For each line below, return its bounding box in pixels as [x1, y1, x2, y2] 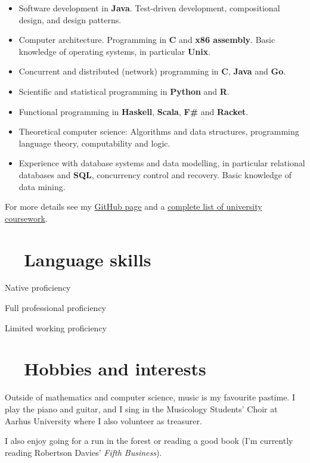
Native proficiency [5, 281, 71, 294]
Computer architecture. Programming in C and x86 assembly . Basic [18, 33, 275, 46]
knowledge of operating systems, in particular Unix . [18, 45, 211, 57]
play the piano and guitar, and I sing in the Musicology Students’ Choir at [5, 402, 278, 415]
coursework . [5, 212, 48, 224]
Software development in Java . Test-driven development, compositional [18, 2, 280, 14]
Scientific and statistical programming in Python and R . [18, 85, 230, 97]
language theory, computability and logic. [18, 136, 170, 149]
